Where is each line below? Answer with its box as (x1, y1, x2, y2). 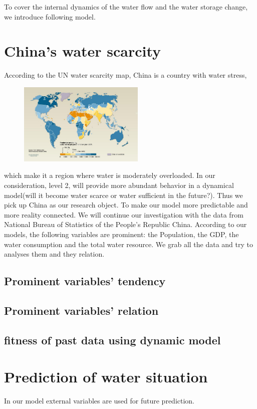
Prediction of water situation (4, 366, 208, 387)
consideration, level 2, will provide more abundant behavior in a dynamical (4, 179, 234, 190)
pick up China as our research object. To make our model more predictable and (4, 199, 248, 210)
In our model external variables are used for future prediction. (4, 395, 195, 406)
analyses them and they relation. (4, 249, 105, 259)
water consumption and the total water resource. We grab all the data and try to (4, 239, 253, 249)
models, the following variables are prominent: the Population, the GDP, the (4, 229, 239, 239)
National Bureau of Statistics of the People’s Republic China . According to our (4, 219, 247, 230)
